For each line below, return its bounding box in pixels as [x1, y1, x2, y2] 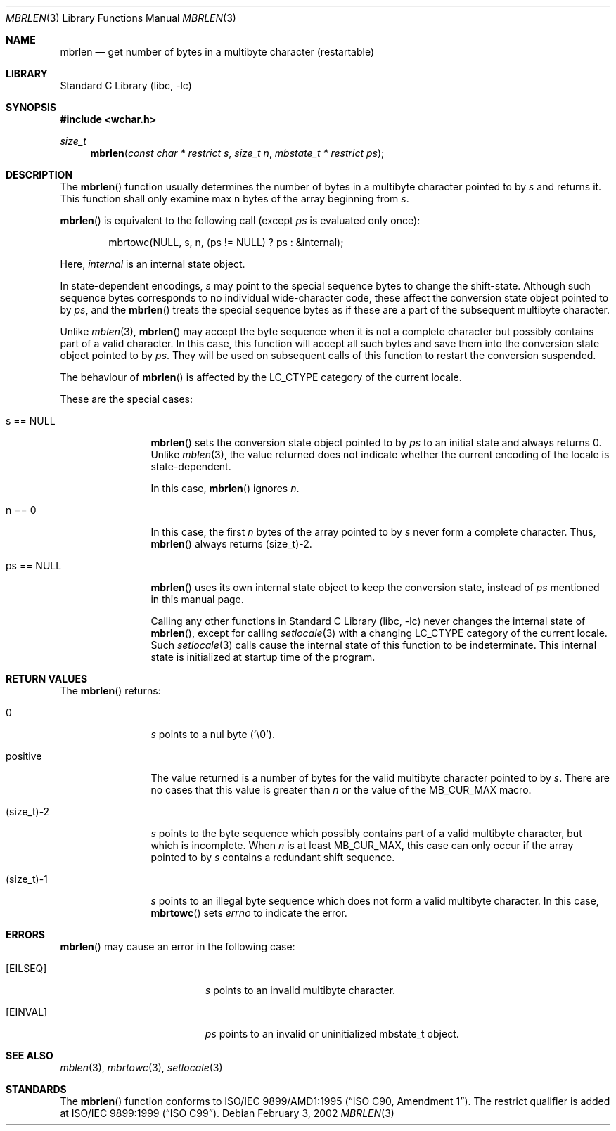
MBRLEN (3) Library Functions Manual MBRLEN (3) [6, 12, 236, 24]
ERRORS [6, 929, 46, 941]
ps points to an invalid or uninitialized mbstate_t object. [205, 1028, 459, 1040]
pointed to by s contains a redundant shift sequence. [150, 851, 395, 863]
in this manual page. [150, 593, 244, 605]
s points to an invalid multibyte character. [205, 984, 396, 996]
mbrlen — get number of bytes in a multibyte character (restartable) [60, 46, 375, 58]
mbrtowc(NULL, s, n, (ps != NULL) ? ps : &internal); [108, 236, 344, 248]
